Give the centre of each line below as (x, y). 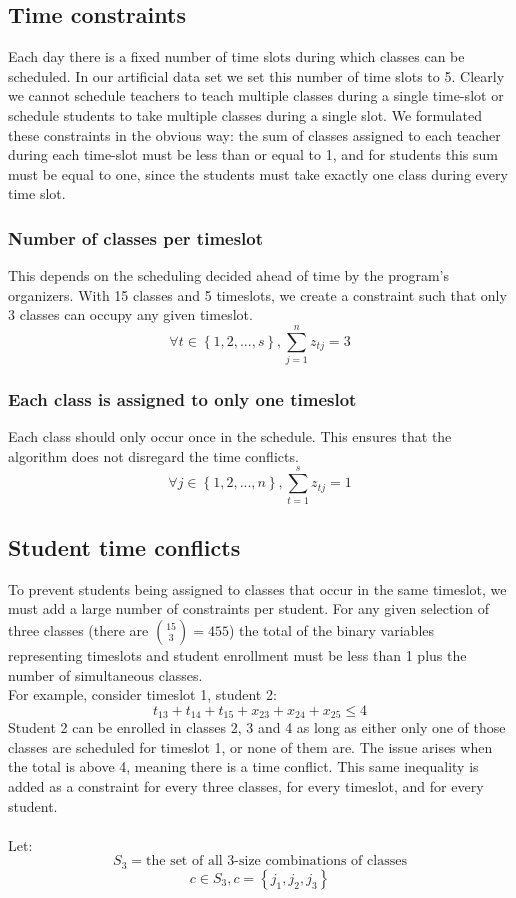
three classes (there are (78, 630)
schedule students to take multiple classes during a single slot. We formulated (245, 114)
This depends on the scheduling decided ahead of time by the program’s (228, 275)
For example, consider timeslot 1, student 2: (142, 694)
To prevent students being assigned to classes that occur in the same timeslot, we (257, 588)
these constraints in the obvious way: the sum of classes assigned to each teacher (254, 134)
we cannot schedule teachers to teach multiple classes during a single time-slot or (256, 95)
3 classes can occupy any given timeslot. (130, 314)
